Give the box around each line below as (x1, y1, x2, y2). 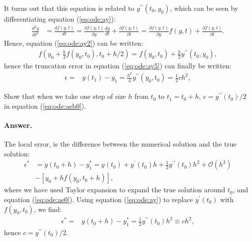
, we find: (33, 204, 62, 214)
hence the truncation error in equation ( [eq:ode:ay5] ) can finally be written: (4, 60, 231, 71)
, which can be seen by (170, 3, 238, 13)
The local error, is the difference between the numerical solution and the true (4, 139, 237, 149)
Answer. (4, 120, 32, 130)
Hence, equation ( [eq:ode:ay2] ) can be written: (4, 37, 143, 48)
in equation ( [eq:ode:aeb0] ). (4, 100, 86, 111)
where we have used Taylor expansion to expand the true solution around (4, 184, 225, 195)
